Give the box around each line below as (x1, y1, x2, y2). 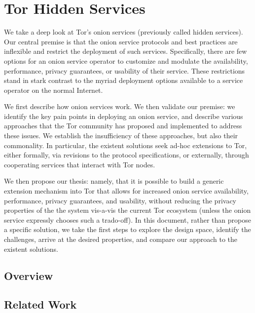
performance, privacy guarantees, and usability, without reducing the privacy (4, 195, 237, 205)
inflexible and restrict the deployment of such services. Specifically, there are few (4, 46, 247, 56)
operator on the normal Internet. (4, 84, 103, 95)
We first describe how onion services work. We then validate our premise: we (4, 101, 235, 112)
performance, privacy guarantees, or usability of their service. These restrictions (4, 65, 245, 76)
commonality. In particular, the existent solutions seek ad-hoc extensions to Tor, (4, 140, 247, 150)
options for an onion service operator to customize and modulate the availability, (4, 55, 248, 66)
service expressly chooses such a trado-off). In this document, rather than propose (4, 214, 251, 225)
